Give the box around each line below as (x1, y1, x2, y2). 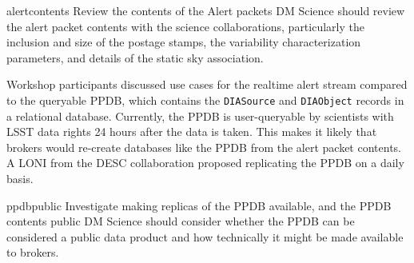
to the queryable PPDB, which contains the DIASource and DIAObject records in (6, 91, 404, 108)
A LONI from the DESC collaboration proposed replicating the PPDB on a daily (6, 154, 404, 171)
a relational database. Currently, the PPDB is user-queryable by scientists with (6, 107, 394, 124)
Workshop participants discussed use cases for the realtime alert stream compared (6, 76, 408, 93)
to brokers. (6, 244, 59, 261)
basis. (6, 170, 34, 186)
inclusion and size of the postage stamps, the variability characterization (6, 34, 361, 50)
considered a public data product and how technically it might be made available (6, 228, 404, 245)
